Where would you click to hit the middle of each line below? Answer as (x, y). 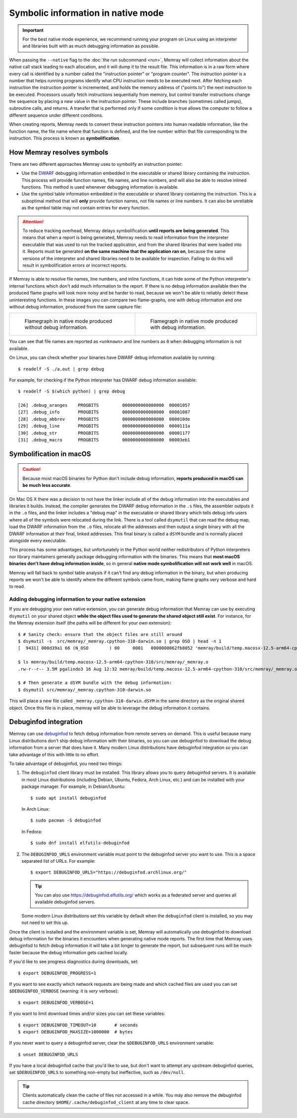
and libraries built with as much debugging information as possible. (91, 46)
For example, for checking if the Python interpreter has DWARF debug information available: (103, 380)
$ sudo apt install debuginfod (68, 798)
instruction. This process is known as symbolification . (65, 138)
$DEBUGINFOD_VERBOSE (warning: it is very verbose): (64, 991)
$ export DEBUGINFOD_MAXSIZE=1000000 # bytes (75, 1032)
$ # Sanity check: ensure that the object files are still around (100, 634)
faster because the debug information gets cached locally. (69, 952)
